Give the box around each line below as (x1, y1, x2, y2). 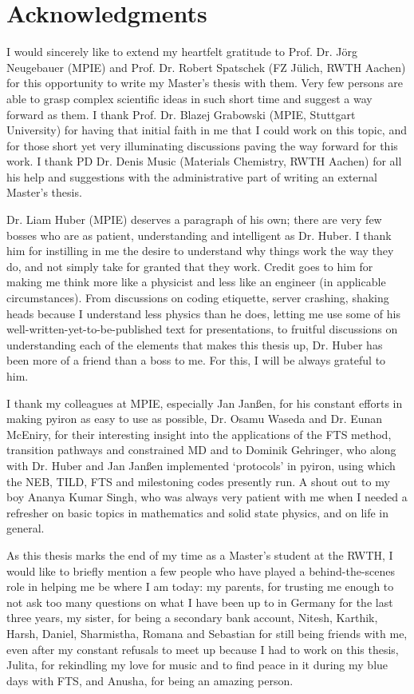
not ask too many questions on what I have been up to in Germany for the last (6, 593, 393, 610)
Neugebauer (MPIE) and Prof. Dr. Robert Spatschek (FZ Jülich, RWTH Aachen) (6, 58, 406, 75)
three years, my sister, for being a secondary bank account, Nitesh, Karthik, (6, 609, 378, 626)
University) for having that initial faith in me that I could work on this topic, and (6, 122, 407, 138)
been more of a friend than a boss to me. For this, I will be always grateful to (6, 352, 386, 369)
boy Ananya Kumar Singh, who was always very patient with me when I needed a (6, 489, 408, 505)
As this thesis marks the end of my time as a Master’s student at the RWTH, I (6, 546, 393, 563)
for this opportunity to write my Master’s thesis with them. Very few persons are (6, 74, 404, 91)
